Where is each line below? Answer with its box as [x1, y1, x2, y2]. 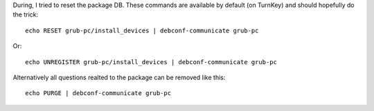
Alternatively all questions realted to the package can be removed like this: [12, 73, 226, 81]
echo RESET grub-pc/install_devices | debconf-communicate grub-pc [25, 26, 259, 34]
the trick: [12, 10, 39, 19]
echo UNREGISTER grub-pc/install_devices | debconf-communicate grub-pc [25, 58, 277, 65]
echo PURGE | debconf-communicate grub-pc [25, 90, 172, 97]
